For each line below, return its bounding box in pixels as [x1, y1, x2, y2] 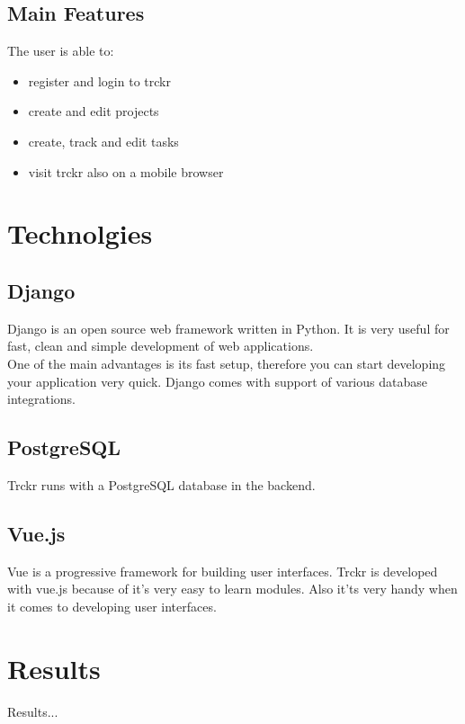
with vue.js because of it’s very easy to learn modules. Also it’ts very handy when [7, 579, 458, 598]
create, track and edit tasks [28, 131, 179, 150]
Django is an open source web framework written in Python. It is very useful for [7, 318, 450, 337]
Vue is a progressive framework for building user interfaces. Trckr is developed [7, 561, 438, 580]
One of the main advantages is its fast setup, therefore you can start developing [7, 353, 446, 372]
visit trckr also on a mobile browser [28, 162, 224, 181]
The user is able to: [7, 41, 114, 60]
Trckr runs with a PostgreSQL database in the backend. [7, 475, 316, 494]
